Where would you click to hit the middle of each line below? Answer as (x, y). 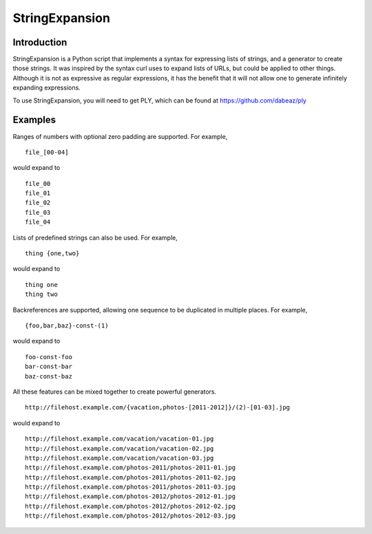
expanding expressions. (46, 88)
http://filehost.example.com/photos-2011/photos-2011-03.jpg (130, 487)
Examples (34, 120)
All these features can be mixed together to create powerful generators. (115, 392)
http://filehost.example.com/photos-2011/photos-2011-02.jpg (130, 477)
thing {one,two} (52, 254)
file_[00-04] (47, 152)
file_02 (38, 203)
